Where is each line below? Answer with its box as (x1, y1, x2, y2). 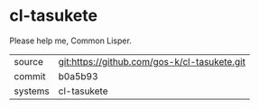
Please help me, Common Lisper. (9, 35, 133, 46)
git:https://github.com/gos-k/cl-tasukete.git (58, 55, 246, 68)
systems (14, 85, 50, 97)
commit (14, 69, 46, 82)
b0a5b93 (58, 69, 98, 82)
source (14, 55, 43, 68)
